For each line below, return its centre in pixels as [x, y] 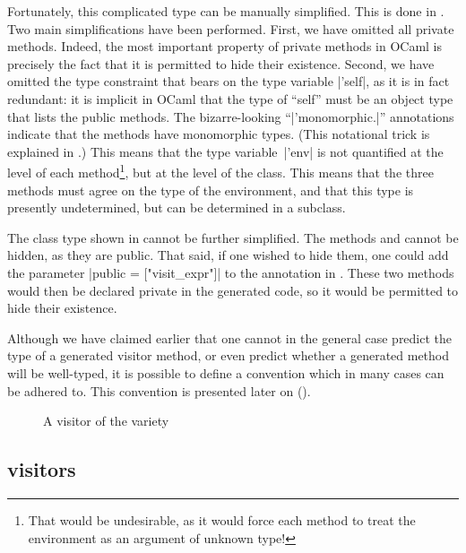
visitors [42, 469]
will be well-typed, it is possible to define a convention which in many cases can [226, 372]
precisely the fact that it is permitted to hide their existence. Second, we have [221, 63]
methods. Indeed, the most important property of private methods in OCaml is [225, 46]
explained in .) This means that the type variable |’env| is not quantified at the [225, 151]
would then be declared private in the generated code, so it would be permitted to [233, 290]
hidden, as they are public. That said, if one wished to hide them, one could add [228, 255]
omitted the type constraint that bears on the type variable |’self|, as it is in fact [229, 81]
